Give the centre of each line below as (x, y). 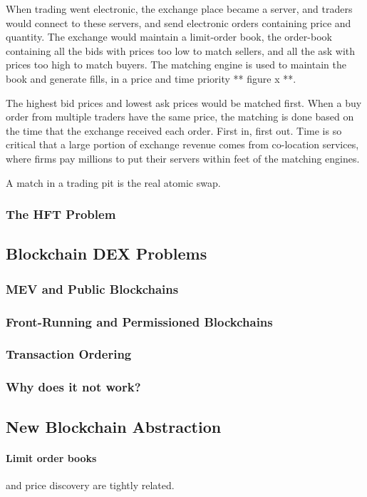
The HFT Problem (61, 214)
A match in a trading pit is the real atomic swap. (113, 182)
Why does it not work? (73, 387)
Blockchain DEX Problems (107, 253)
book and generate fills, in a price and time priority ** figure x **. (151, 78)
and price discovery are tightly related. (90, 485)
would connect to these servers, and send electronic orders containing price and (179, 22)
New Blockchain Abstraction (114, 426)
